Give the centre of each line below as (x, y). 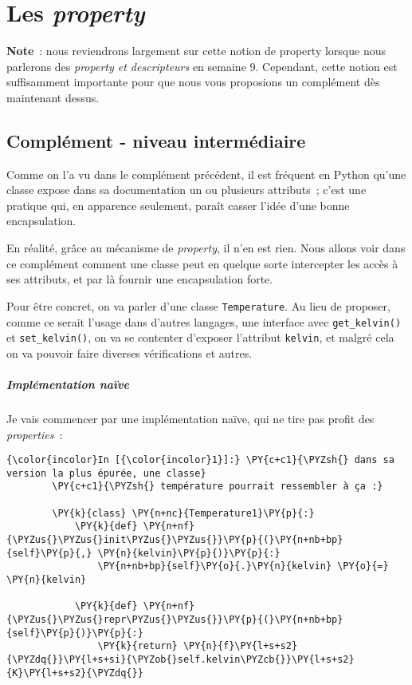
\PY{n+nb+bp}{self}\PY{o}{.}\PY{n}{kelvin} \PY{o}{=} (243, 566)
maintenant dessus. (53, 97)
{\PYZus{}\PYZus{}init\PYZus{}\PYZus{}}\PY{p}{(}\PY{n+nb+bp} (175, 540)
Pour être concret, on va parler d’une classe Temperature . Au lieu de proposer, (198, 305)
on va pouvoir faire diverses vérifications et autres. (129, 352)
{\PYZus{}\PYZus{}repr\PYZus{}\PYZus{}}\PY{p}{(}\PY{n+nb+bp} (175, 620)
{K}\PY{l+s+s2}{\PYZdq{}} (75, 673)
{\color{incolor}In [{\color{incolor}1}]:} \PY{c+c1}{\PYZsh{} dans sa (200, 460)
